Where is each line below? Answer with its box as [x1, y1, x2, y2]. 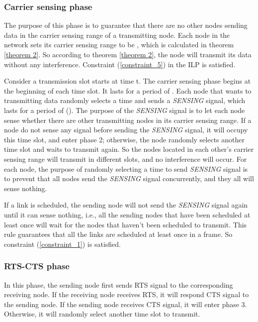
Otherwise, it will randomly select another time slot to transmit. [4, 309, 200, 319]
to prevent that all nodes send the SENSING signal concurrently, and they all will [4, 173, 254, 184]
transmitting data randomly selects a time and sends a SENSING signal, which [4, 95, 246, 106]
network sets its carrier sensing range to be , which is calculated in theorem [4, 39, 234, 50]
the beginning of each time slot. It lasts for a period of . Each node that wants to [4, 85, 252, 96]
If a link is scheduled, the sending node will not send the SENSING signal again [4, 200, 248, 210]
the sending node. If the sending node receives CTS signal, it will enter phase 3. [4, 299, 247, 309]
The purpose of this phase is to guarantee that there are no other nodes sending [4, 20, 248, 30]
